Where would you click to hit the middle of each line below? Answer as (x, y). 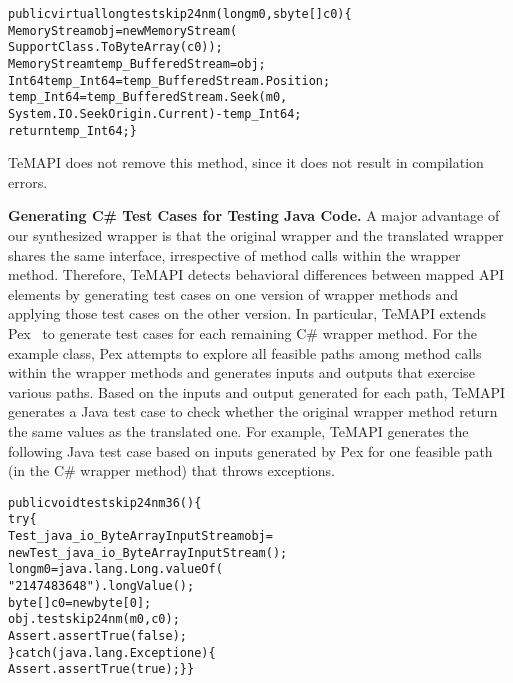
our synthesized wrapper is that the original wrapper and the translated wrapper (256, 235)
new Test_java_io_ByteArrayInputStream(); (148, 552)
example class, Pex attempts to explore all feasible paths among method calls (245, 352)
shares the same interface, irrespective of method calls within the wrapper (234, 254)
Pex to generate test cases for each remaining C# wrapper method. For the (243, 333)
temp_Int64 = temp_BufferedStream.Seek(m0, (148, 97)
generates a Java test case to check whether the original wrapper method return (253, 411)
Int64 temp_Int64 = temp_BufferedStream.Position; (169, 80)
